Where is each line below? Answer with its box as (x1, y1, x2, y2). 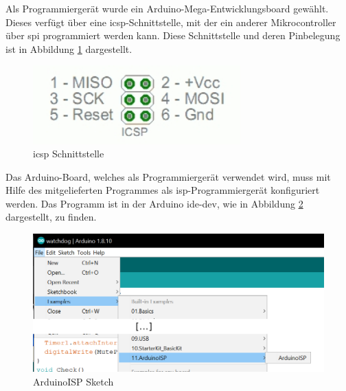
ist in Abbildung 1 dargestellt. (5, 41, 132, 56)
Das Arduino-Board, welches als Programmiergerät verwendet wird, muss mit (5, 169, 331, 183)
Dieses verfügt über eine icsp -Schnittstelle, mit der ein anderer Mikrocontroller (5, 14, 336, 29)
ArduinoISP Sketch (33, 374, 114, 388)
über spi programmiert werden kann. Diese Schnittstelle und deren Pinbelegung (5, 28, 341, 43)
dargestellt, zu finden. (5, 210, 97, 224)
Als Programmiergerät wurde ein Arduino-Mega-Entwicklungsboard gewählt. (5, 1, 329, 15)
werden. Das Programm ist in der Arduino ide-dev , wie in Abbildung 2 (5, 196, 303, 210)
